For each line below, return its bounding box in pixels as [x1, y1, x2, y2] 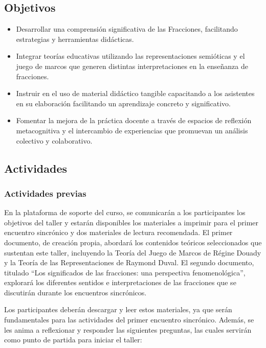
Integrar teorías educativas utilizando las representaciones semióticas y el [16, 51, 245, 61]
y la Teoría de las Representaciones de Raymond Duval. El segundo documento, [4, 257, 254, 268]
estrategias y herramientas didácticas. [16, 33, 134, 44]
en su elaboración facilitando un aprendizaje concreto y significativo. [16, 98, 231, 108]
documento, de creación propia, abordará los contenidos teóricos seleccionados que [4, 237, 262, 247]
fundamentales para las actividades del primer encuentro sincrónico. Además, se [4, 314, 254, 325]
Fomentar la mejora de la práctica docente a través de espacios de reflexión [16, 115, 252, 126]
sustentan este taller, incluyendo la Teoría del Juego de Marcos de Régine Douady [4, 247, 261, 258]
